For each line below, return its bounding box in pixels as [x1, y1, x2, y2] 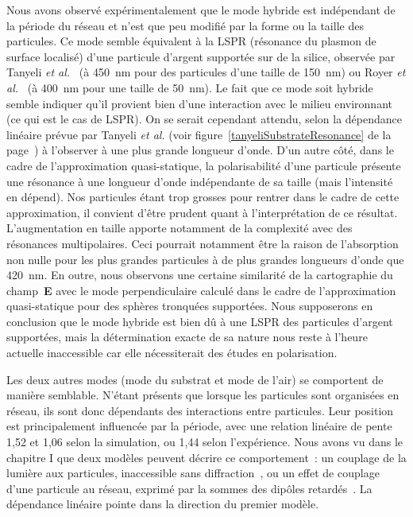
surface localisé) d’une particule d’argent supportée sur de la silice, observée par [6, 48, 396, 64]
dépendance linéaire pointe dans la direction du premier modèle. [6, 496, 319, 512]
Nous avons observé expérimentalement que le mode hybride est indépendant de [6, 2, 396, 17]
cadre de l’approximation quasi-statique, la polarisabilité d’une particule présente [6, 157, 401, 173]
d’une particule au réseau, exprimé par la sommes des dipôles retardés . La [6, 480, 372, 496]
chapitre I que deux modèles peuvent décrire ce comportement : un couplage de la [6, 449, 407, 465]
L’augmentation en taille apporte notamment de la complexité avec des [6, 220, 353, 236]
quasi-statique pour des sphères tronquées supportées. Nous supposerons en [6, 297, 373, 314]
